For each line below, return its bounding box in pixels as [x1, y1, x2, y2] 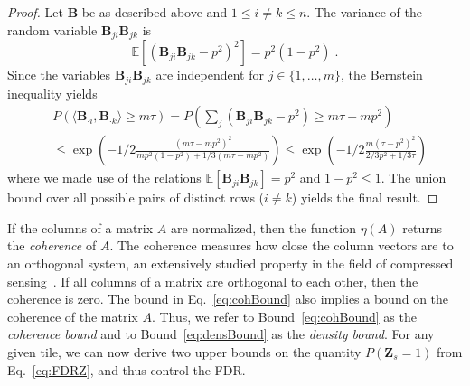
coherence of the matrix [7, 306, 138, 325]
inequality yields [7, 83, 98, 102]
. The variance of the [306, 3, 422, 21]
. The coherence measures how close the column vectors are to [109, 236, 454, 255]
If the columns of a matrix [7, 218, 154, 237]
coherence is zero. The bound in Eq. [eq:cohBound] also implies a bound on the [7, 289, 449, 308]
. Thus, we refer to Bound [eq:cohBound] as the [151, 306, 417, 325]
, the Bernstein [340, 65, 423, 84]
